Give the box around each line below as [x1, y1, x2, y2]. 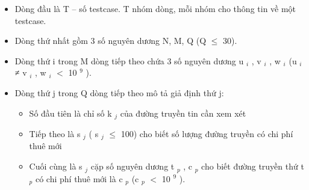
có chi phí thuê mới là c [35, 172, 123, 185]
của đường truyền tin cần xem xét [120, 106, 246, 119]
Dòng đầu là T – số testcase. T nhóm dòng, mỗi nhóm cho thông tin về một [14, 2, 296, 14]
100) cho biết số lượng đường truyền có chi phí [120, 127, 293, 140]
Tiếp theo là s [29, 127, 81, 140]
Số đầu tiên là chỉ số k [29, 106, 112, 119]
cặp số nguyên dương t [90, 160, 175, 173]
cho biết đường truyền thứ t [201, 160, 304, 173]
